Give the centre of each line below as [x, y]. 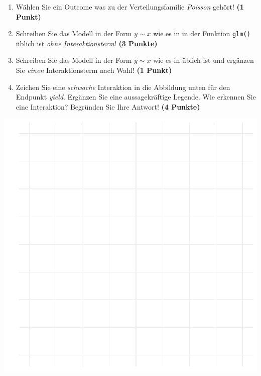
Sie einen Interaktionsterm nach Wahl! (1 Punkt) [94, 70]
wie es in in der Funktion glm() [202, 33]
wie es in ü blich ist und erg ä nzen [204, 60]
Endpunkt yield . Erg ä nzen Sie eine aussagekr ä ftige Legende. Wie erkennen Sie [136, 97]
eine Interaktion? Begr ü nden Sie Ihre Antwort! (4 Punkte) [108, 106]
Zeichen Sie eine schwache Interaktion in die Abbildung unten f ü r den [123, 87]
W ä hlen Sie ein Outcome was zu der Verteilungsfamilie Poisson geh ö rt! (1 [130, 7]
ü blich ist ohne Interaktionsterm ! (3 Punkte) [87, 43]
